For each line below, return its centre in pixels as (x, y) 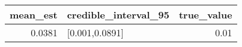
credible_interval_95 (118, 15)
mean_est (34, 15)
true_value (205, 15)
